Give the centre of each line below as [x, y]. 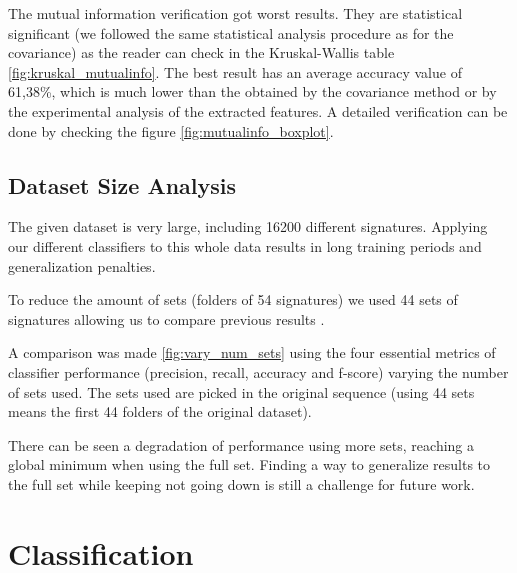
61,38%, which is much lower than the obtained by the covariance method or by [252, 91]
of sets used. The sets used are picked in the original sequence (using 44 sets [241, 391]
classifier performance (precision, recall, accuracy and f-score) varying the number [258, 371]
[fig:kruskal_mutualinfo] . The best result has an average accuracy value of [235, 71]
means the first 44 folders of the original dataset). [160, 411]
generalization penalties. [82, 265]
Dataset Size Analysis [122, 184]
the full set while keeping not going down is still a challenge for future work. [241, 483]
